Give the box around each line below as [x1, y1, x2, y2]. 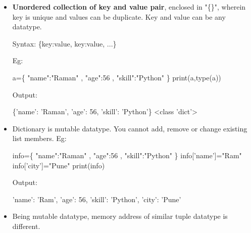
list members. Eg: [12, 133, 67, 144]
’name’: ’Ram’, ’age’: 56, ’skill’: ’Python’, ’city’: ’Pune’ [12, 194, 181, 204]
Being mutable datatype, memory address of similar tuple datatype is [12, 211, 228, 221]
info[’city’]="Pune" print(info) [12, 160, 105, 170]
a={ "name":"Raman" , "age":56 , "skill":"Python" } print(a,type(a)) [12, 72, 221, 82]
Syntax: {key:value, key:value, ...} [12, 38, 117, 49]
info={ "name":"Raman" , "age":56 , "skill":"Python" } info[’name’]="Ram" [12, 150, 242, 160]
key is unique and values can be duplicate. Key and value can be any [12, 11, 226, 22]
